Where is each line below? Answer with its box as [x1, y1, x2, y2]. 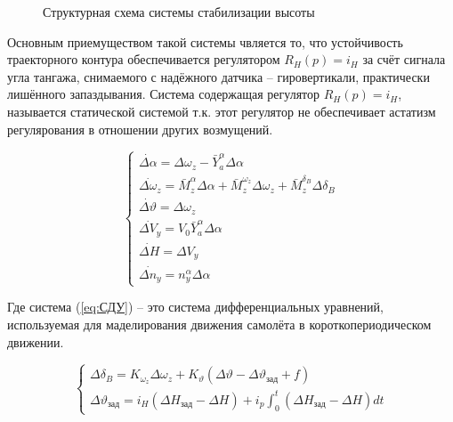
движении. [7, 332, 64, 351]
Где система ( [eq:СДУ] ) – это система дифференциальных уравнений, [7, 297, 384, 316]
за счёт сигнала [362, 50, 446, 69]
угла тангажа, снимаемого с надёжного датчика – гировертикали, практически [7, 67, 430, 85]
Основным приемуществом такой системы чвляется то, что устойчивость [7, 32, 403, 51]
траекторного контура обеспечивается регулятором [7, 50, 280, 69]
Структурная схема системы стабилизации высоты [43, 3, 315, 20]
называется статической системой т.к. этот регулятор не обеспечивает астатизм [7, 101, 436, 120]
